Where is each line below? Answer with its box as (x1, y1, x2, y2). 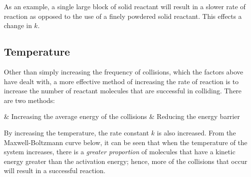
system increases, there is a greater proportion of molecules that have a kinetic (4, 147, 236, 157)
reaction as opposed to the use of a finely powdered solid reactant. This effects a (4, 11, 242, 21)
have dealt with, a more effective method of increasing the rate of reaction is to (4, 76, 239, 86)
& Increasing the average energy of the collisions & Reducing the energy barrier (4, 111, 240, 121)
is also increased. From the (157, 127, 236, 137)
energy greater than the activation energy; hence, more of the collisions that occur (4, 156, 248, 166)
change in (4, 20, 32, 30)
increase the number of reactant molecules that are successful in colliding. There (4, 86, 242, 96)
